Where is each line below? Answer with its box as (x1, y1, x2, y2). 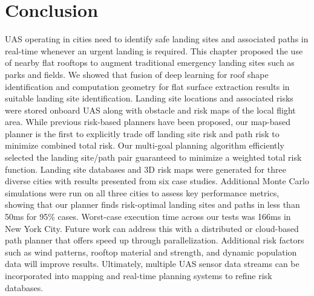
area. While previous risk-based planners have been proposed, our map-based (5, 115, 291, 128)
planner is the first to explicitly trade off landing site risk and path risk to (5, 127, 280, 140)
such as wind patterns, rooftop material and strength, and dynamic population (5, 245, 297, 258)
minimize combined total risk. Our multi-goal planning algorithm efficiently (5, 139, 284, 152)
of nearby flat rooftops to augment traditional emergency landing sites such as (5, 56, 295, 69)
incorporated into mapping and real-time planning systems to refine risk (5, 269, 272, 282)
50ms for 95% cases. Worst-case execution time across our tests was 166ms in (5, 210, 291, 223)
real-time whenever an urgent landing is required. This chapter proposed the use (5, 44, 303, 57)
